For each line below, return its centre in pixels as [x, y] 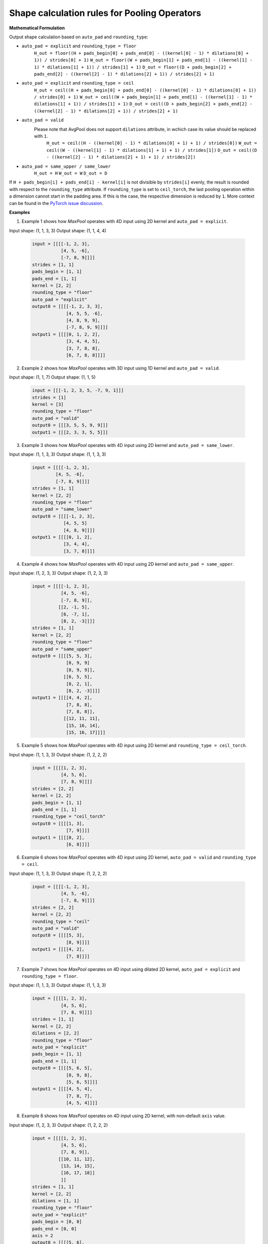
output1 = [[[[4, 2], [58, 949]
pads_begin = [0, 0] [57, 1222]
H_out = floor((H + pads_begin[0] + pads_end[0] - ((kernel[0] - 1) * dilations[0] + [141, 53]
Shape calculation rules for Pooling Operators [105, 13]
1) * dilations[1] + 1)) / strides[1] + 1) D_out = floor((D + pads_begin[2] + [133, 67]
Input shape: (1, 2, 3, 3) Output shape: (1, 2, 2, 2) [59, 1125]
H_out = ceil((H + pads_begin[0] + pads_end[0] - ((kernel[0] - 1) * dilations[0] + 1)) [145, 90]
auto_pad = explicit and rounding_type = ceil [78, 83]
